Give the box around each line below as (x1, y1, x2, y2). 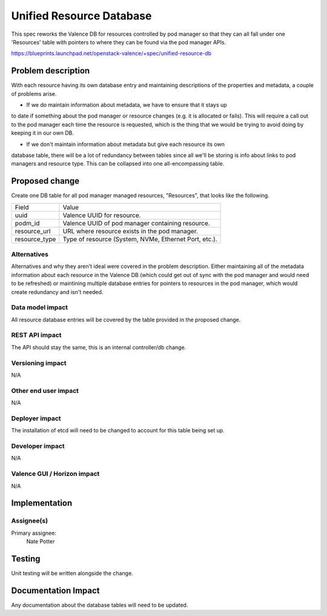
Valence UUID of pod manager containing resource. (62, 219, 210, 227)
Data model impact (11, 303, 68, 312)
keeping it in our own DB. (11, 129, 74, 136)
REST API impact (11, 331, 62, 340)
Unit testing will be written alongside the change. (11, 570, 133, 577)
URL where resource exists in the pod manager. (62, 227, 198, 235)
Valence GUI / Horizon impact (11, 470, 100, 478)
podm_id (15, 219, 40, 227)
